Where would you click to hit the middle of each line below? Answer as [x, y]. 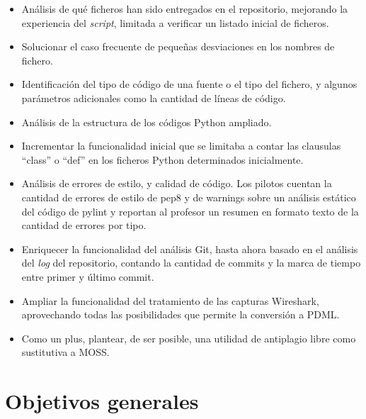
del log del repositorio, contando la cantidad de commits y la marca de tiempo [191, 263]
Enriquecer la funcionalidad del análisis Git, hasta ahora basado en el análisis [190, 248]
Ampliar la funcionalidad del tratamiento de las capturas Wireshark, [170, 300]
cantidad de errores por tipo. [84, 225]
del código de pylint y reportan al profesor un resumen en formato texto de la [190, 211]
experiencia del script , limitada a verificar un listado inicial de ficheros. [175, 22]
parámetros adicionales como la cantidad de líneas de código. [154, 97]
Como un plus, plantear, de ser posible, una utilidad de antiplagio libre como [189, 338]
